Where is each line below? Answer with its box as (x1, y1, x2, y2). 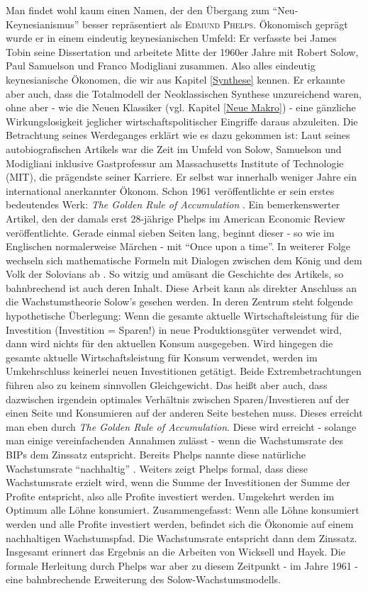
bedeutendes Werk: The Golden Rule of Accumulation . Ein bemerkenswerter (6, 197, 340, 212)
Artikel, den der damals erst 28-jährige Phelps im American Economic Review (6, 210, 345, 225)
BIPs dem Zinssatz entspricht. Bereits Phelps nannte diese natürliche (6, 447, 306, 461)
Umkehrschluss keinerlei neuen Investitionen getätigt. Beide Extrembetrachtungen (6, 364, 362, 378)
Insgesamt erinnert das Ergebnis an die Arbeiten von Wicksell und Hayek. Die (6, 544, 345, 559)
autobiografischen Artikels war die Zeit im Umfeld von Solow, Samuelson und (6, 141, 342, 156)
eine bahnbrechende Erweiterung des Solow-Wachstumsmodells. (6, 572, 281, 587)
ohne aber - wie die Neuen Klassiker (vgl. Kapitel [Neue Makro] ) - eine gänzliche (6, 100, 356, 115)
